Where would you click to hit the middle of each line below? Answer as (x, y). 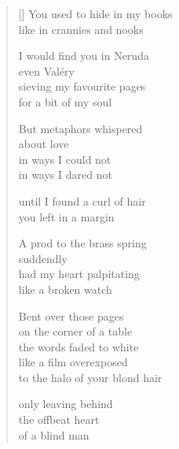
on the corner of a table (75, 331)
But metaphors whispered (80, 128)
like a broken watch (65, 289)
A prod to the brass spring (82, 243)
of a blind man (54, 434)
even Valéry (47, 71)
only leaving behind (66, 404)
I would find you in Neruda (84, 56)
